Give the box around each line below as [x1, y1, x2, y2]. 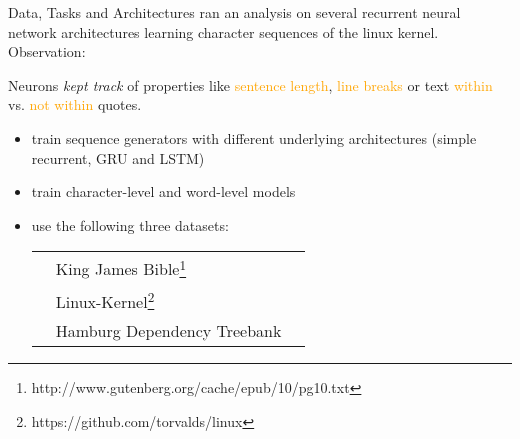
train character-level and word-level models [31, 181, 296, 202]
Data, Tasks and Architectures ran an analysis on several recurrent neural [8, 2, 461, 22]
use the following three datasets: [31, 214, 229, 235]
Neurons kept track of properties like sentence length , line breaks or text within [8, 74, 493, 95]
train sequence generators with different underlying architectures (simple [31, 127, 477, 148]
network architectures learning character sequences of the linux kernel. [8, 21, 439, 42]
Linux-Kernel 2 [55, 286, 155, 313]
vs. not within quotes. [8, 94, 142, 115]
